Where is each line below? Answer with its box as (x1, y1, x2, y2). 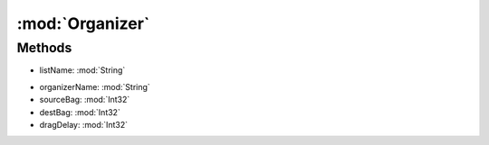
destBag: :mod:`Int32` (39, 106, 121, 117)
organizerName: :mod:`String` (39, 81, 151, 92)
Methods (16, 40, 72, 56)
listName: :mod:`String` (39, 65, 126, 76)
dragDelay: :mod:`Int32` (39, 119, 129, 130)
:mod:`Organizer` (16, 14, 150, 33)
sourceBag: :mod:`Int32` (39, 95, 130, 105)
